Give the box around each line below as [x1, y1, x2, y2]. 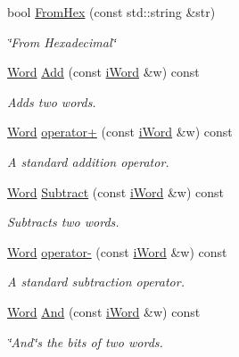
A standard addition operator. [7, 152, 169, 170]
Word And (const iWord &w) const [7, 302, 201, 320]
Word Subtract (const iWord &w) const [7, 182, 225, 201]
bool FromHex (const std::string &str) [7, 3, 216, 21]
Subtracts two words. [7, 212, 119, 231]
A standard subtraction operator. [7, 272, 185, 291]
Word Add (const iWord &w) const [7, 62, 200, 81]
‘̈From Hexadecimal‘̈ [7, 32, 116, 51]
